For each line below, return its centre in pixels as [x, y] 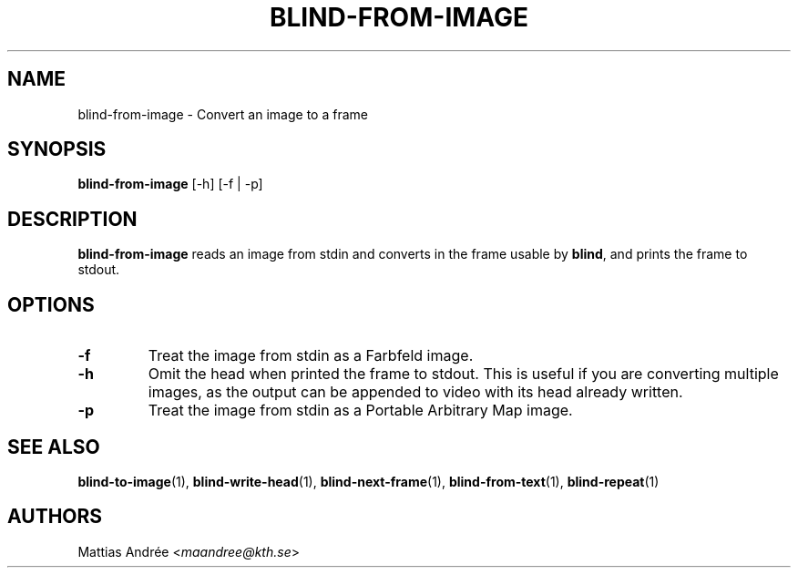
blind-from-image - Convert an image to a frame [223, 114]
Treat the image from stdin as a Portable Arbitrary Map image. [360, 411]
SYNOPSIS [57, 149]
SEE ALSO [54, 447]
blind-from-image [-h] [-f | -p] [170, 184]
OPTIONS [51, 304]
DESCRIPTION [72, 219]
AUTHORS [55, 517]
